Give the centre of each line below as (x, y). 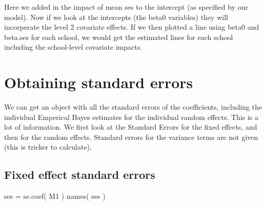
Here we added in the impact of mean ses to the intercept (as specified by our (126, 7)
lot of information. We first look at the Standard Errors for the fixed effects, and (131, 127)
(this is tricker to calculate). (48, 147)
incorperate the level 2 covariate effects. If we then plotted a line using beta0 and (132, 27)
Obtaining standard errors (99, 82)
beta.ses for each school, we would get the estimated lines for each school (119, 37)
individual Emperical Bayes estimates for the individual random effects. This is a (131, 117)
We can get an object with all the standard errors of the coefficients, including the (133, 107)
